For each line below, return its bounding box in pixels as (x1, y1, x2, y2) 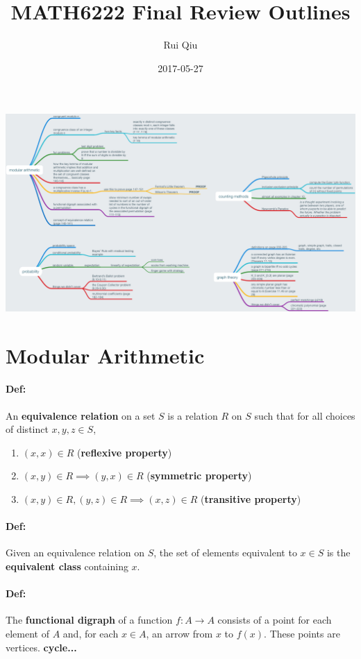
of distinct (6, 422, 49, 436)
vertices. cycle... (6, 640, 77, 654)
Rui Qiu (163, 37, 198, 52)
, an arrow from (146, 626, 213, 640)
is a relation (167, 408, 218, 422)
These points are (269, 626, 340, 640)
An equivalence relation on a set (6, 408, 156, 422)
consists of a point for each (217, 613, 332, 627)
